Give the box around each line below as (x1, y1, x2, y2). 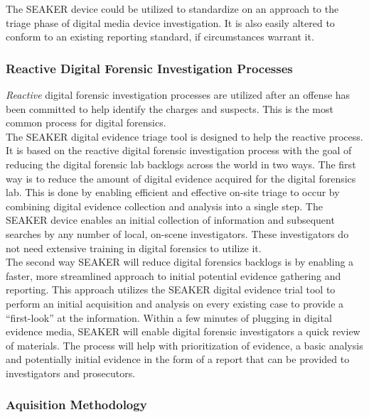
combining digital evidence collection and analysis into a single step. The (6, 198, 323, 213)
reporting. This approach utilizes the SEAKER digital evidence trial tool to (6, 282, 336, 297)
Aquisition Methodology (6, 396, 147, 413)
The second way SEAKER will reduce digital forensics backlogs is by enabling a (6, 254, 354, 269)
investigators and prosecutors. (6, 365, 136, 380)
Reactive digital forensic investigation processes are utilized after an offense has (6, 87, 351, 102)
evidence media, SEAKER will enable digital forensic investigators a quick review (6, 324, 360, 339)
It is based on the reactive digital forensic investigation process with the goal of (6, 143, 352, 158)
